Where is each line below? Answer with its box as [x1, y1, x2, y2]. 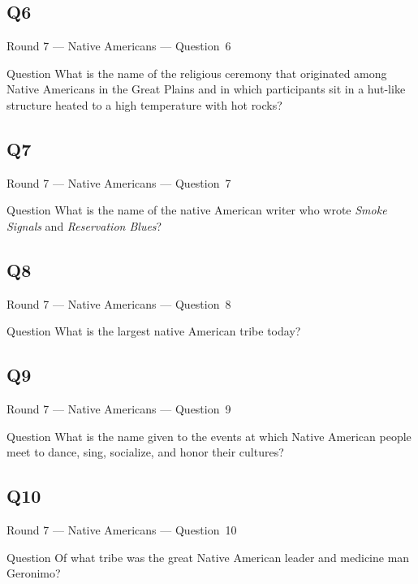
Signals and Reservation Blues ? [6, 217, 162, 234]
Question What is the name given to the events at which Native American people [6, 427, 412, 444]
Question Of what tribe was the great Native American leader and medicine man [6, 548, 410, 565]
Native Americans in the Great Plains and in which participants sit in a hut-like [6, 80, 406, 97]
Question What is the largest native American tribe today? [6, 322, 301, 340]
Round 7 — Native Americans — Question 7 [6, 174, 231, 191]
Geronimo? [6, 565, 61, 582]
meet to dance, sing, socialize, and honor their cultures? [6, 443, 284, 461]
